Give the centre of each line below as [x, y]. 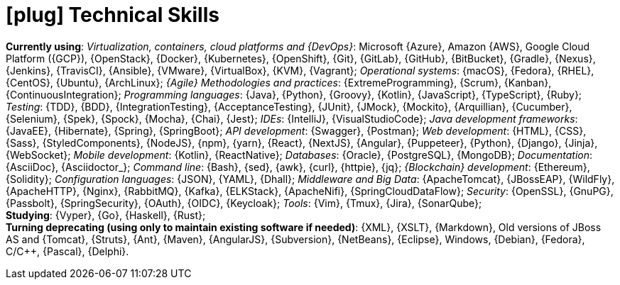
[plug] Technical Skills [113, 15]
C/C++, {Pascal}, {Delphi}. [67, 251]
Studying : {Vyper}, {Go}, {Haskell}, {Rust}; [106, 215]
